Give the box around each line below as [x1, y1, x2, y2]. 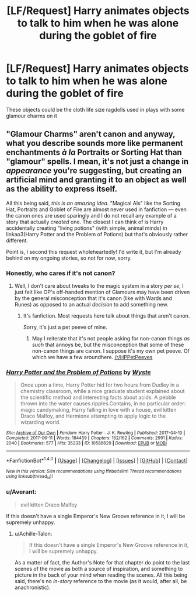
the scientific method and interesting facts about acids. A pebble [20, 394, 176, 401]
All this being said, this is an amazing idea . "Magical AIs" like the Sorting [6, 199, 181, 206]
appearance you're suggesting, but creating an [6, 166, 182, 176]
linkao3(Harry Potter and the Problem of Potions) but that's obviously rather [6, 230, 188, 237]
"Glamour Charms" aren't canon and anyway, [6, 129, 176, 139]
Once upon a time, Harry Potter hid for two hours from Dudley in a [20, 381, 179, 388]
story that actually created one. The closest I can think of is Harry [6, 218, 164, 225]
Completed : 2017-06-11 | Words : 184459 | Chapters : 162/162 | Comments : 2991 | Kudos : [6, 435, 183, 441]
